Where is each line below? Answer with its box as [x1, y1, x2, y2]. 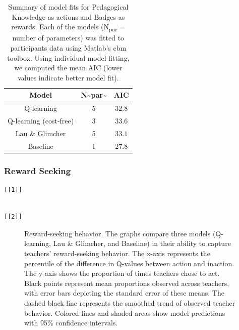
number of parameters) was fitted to [12, 32, 125, 43]
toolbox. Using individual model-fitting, [7, 52, 130, 63]
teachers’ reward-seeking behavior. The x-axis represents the [24, 247, 210, 258]
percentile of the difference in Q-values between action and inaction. [24, 258, 234, 268]
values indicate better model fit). [18, 72, 119, 82]
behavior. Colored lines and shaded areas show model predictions [24, 307, 225, 318]
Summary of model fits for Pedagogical [8, 2, 129, 12]
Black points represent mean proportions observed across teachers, [24, 277, 229, 288]
